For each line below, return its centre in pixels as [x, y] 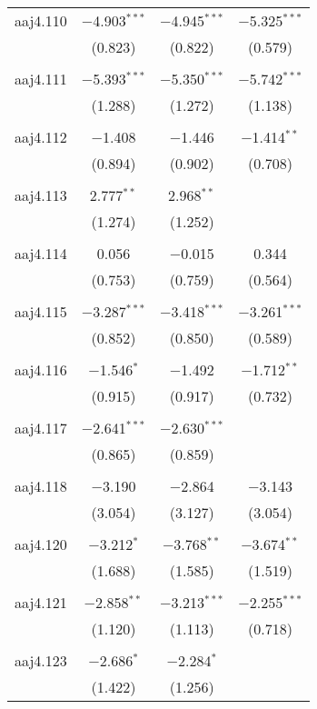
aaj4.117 [41, 428]
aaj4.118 [41, 486]
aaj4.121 [41, 602]
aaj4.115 [41, 311]
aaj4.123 [41, 660]
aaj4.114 [41, 253]
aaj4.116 [41, 369]
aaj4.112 [41, 137]
